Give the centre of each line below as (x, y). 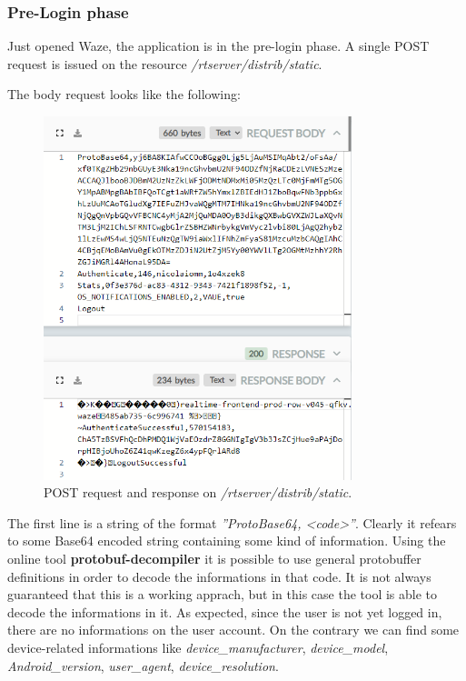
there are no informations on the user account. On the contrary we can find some (233, 630)
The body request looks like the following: (124, 94)
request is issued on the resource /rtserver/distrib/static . (165, 63)
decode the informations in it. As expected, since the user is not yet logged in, (225, 611)
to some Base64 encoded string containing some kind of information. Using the (227, 541)
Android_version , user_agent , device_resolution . (143, 665)
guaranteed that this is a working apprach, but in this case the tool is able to (223, 594)
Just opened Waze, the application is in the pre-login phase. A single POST (218, 46)
